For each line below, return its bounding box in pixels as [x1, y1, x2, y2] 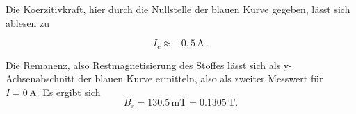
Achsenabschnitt [6, 71, 75, 86]
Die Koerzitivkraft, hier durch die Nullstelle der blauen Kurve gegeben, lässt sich [6, 2, 350, 16]
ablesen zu [6, 15, 50, 30]
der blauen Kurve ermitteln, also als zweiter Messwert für [78, 71, 323, 86]
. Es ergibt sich [36, 84, 101, 99]
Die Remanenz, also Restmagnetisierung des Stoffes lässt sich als [6, 57, 281, 72]
